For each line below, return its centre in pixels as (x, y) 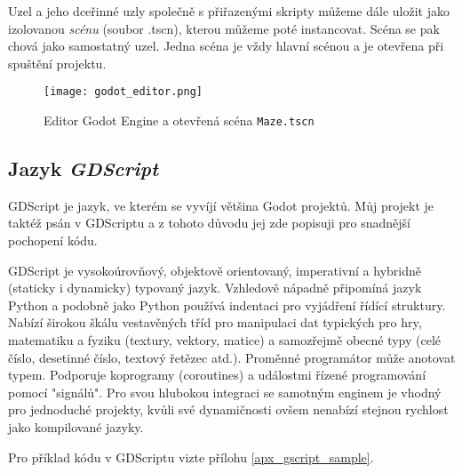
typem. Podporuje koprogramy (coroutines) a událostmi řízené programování (217, 375)
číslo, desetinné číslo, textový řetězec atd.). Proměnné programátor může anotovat (232, 357)
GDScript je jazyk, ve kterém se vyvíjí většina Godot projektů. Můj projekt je (221, 205)
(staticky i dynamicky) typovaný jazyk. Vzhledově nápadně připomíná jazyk (215, 288)
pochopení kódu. (53, 241)
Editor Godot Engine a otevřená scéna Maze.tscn (179, 120)
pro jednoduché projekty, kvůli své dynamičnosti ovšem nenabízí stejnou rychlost (228, 409)
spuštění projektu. (57, 63)
